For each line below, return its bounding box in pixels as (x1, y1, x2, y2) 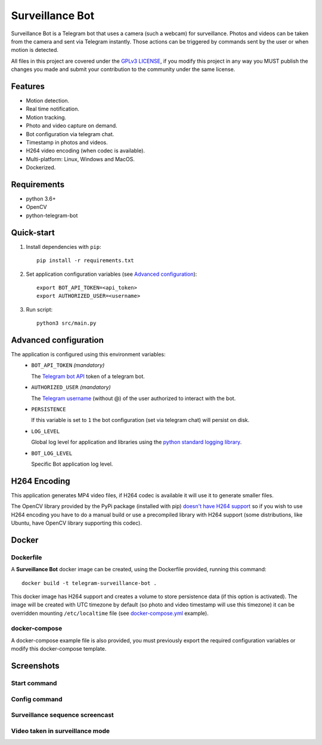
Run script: (26, 306, 53, 313)
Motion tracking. (26, 113, 67, 121)
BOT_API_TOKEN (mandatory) (31, 362, 105, 369)
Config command (11, 695, 63, 703)
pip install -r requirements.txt (36, 257, 134, 264)
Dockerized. (26, 164, 56, 171)
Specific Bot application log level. (31, 460, 113, 467)
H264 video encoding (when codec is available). (26, 147, 145, 155)
